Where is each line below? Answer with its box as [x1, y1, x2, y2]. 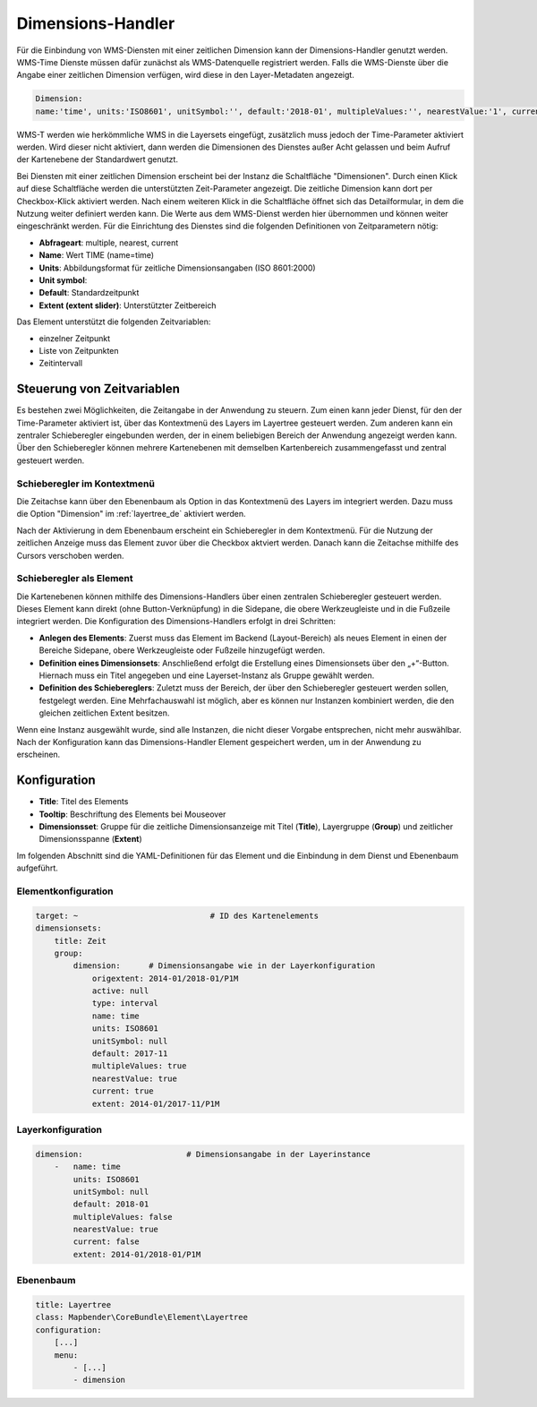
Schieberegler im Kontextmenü [16, 477, 156, 490]
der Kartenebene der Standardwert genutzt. [16, 154, 179, 165]
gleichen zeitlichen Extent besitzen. [38, 708, 170, 718]
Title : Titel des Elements [38, 796, 129, 807]
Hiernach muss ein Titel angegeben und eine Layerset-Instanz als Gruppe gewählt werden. [38, 670, 375, 681]
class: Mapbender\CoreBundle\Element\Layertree [35, 1312, 248, 1323]
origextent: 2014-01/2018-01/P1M [91, 973, 239, 983]
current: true [91, 1086, 154, 1096]
